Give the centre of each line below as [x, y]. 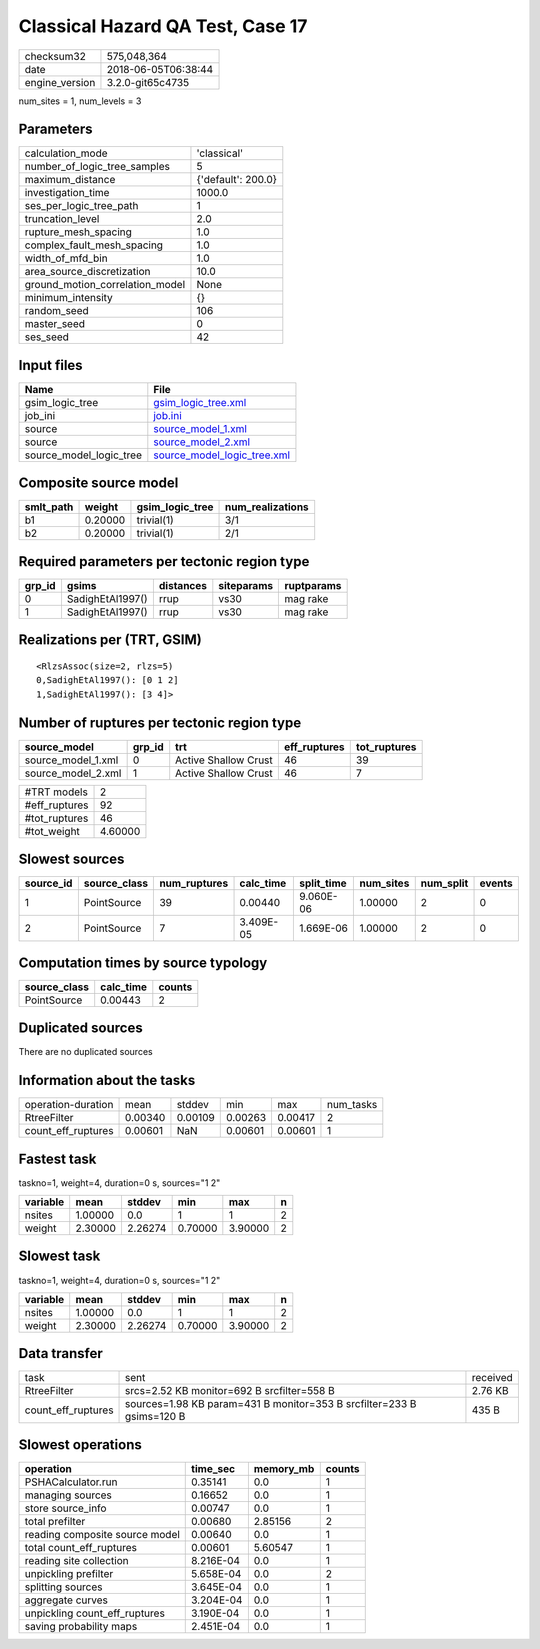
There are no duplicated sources [86, 1052]
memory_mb [284, 1468]
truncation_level [62, 219]
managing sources [68, 1495]
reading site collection [76, 1560]
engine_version [60, 82]
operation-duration [69, 1105]
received [492, 1378]
